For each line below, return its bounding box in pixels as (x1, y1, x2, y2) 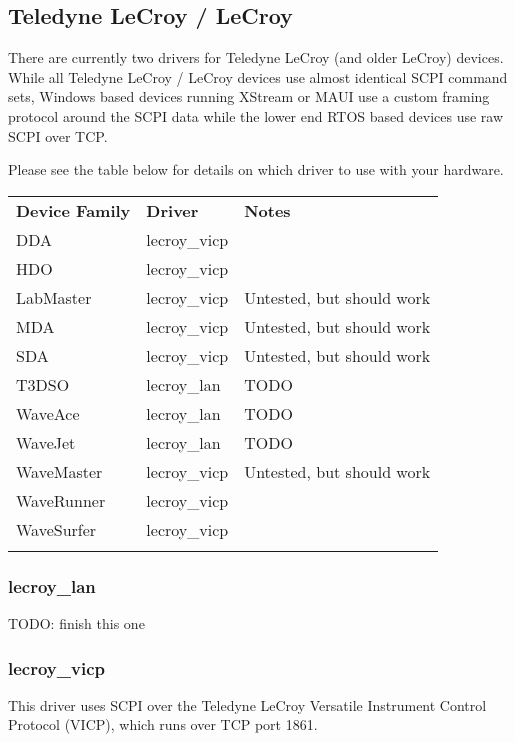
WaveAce (16, 401, 80, 425)
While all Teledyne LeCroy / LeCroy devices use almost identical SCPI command (8, 66, 508, 87)
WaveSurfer (16, 517, 97, 541)
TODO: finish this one (8, 612, 145, 633)
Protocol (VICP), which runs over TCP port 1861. (8, 714, 318, 735)
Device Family (16, 198, 131, 222)
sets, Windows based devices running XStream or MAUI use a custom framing (8, 86, 490, 107)
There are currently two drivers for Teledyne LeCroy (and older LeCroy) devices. (8, 47, 504, 68)
